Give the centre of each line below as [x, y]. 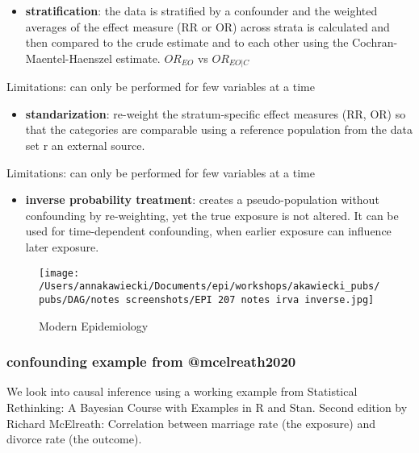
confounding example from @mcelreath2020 [151, 362]
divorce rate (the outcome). [74, 439]
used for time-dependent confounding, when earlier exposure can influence [208, 231]
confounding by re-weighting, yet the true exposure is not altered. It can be [212, 215]
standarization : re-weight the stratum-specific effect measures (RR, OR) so [216, 113]
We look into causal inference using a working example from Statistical [182, 391]
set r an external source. [85, 145]
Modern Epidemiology [94, 325]
